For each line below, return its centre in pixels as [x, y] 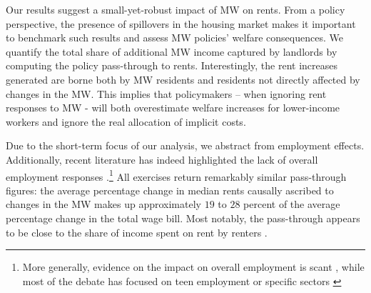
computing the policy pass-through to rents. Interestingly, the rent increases [172, 65]
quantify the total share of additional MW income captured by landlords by [172, 51]
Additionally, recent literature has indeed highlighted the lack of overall [162, 159]
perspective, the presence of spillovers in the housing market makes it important [181, 23]
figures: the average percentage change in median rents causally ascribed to [170, 190]
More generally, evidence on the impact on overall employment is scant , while [193, 267]
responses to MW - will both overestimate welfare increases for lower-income [173, 108]
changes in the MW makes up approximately [103, 204]
